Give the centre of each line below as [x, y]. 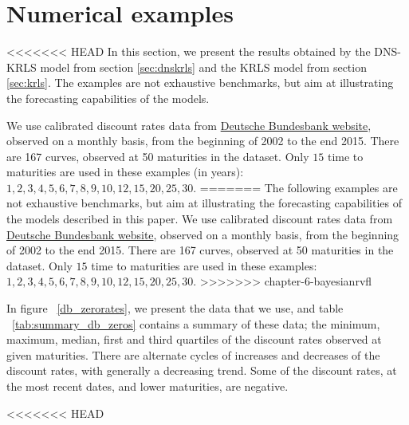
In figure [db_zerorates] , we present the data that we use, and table [175, 308]
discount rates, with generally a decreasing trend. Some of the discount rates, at [202, 370]
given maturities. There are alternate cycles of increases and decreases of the [193, 354]
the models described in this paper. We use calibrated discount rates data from [200, 219]
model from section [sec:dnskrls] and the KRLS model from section [203, 67]
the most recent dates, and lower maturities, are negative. [147, 386]
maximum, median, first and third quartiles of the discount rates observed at [194, 339]
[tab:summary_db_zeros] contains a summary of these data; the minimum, [196, 323]
